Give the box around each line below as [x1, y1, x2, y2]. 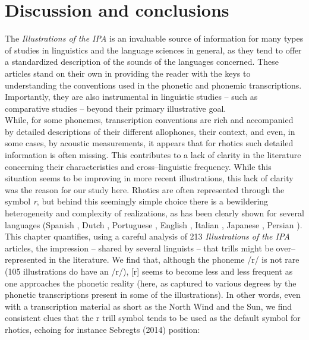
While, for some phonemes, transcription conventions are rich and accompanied [5, 114, 294, 126]
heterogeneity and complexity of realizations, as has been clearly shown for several [5, 207, 304, 219]
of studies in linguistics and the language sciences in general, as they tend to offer [5, 43, 302, 56]
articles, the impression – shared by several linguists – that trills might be [5, 241, 273, 254]
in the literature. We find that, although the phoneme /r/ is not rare [49, 253, 299, 266]
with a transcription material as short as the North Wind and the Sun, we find [5, 300, 292, 312]
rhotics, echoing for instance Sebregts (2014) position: [5, 323, 200, 335]
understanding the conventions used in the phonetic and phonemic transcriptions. [5, 78, 302, 91]
